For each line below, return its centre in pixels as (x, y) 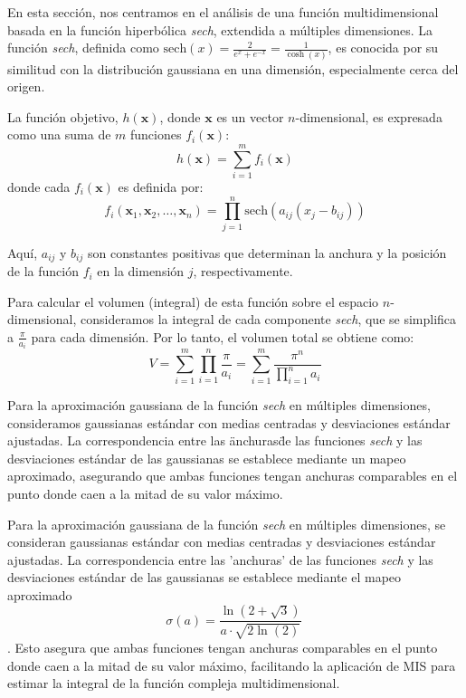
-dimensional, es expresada (369, 116)
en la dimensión (141, 271)
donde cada (39, 186)
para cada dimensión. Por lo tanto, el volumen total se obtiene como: (223, 336)
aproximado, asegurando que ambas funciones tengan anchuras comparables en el (233, 476)
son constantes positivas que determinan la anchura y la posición (267, 252)
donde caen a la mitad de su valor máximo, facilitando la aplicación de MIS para (232, 665)
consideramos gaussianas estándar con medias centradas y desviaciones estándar (229, 422)
